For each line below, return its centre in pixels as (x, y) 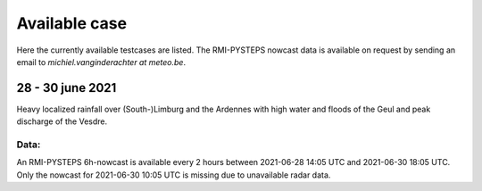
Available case (72, 23)
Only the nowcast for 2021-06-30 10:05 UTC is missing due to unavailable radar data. (174, 175)
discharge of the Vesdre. (62, 121)
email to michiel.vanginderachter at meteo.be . (101, 62)
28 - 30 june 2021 (66, 88)
